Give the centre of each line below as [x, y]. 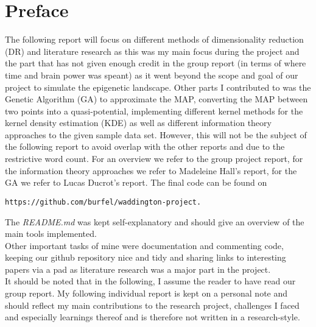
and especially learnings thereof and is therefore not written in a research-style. [153, 317]
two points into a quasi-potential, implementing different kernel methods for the [154, 111]
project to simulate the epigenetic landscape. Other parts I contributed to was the [158, 87]
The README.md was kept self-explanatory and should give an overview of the [155, 221]
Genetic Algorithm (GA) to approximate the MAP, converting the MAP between [156, 99]
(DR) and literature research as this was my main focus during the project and [152, 51]
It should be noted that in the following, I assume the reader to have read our [150, 281]
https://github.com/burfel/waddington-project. [103, 202]
